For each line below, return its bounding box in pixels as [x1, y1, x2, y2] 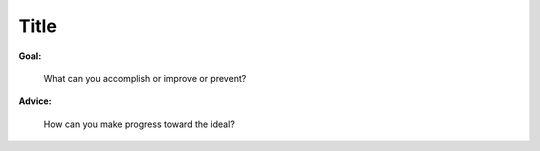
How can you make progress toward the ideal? [43, 118, 235, 130]
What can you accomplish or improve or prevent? [43, 72, 247, 84]
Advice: [18, 95, 52, 107]
